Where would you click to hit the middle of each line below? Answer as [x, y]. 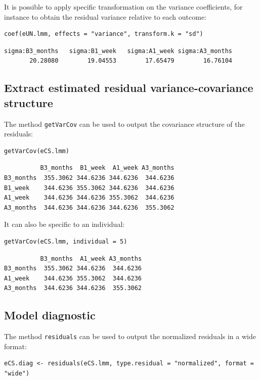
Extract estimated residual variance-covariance [129, 88]
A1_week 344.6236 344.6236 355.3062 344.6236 [89, 198]
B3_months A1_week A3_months [91, 258]
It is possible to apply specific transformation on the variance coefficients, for [123, 7]
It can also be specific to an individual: [64, 224]
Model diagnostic [50, 315]
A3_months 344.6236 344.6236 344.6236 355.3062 [89, 207]
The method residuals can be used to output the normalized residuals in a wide [130, 336]
